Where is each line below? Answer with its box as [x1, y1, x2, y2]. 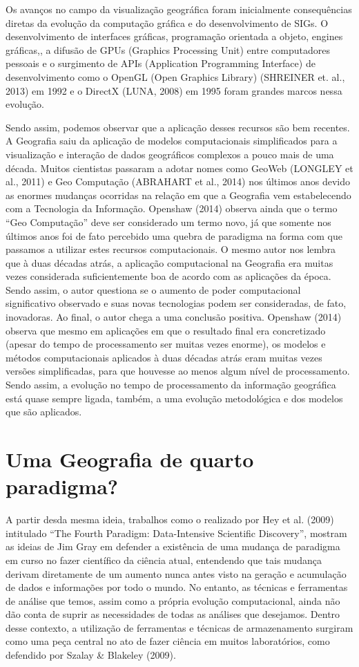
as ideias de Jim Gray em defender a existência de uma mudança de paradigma [6, 539, 340, 554]
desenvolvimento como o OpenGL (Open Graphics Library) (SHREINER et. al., [6, 69, 345, 84]
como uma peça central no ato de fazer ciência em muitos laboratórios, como [6, 634, 330, 648]
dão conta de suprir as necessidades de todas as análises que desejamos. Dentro [6, 607, 340, 621]
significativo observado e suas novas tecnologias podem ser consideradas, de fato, [6, 296, 347, 310]
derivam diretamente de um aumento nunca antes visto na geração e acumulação [6, 566, 347, 581]
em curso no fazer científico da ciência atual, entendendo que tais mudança [6, 552, 322, 567]
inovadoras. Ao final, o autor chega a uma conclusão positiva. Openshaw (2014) [6, 310, 342, 324]
